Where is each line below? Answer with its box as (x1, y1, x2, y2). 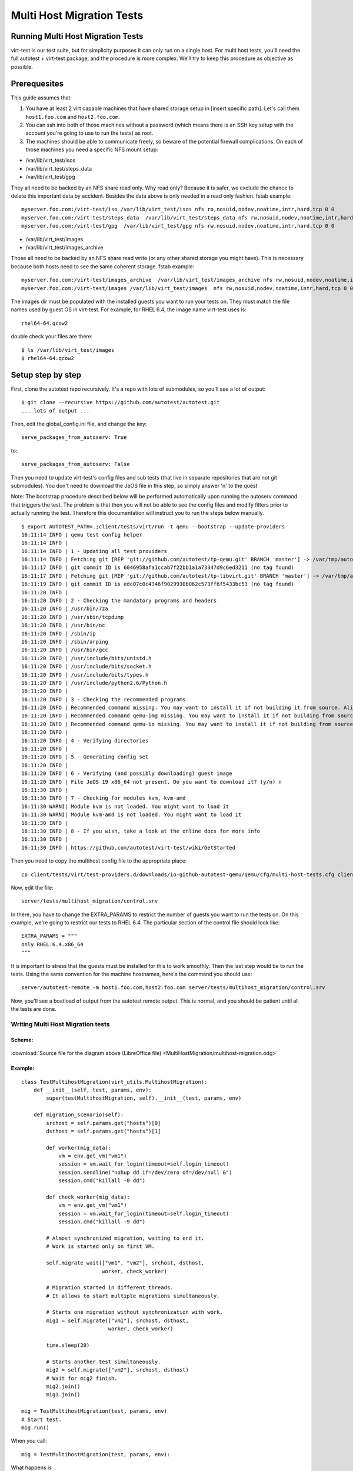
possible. (11, 63, 34, 70)
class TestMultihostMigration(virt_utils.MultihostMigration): (21, 1079, 208, 1085)
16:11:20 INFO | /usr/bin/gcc (21, 647, 109, 653)
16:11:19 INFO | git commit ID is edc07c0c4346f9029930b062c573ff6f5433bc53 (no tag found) (21, 581, 294, 588)
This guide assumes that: (11, 94, 72, 101)
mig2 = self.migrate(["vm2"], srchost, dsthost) (46, 1367, 189, 1373)
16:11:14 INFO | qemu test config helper (21, 531, 142, 538)
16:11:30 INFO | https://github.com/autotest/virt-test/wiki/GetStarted (21, 844, 235, 851)
